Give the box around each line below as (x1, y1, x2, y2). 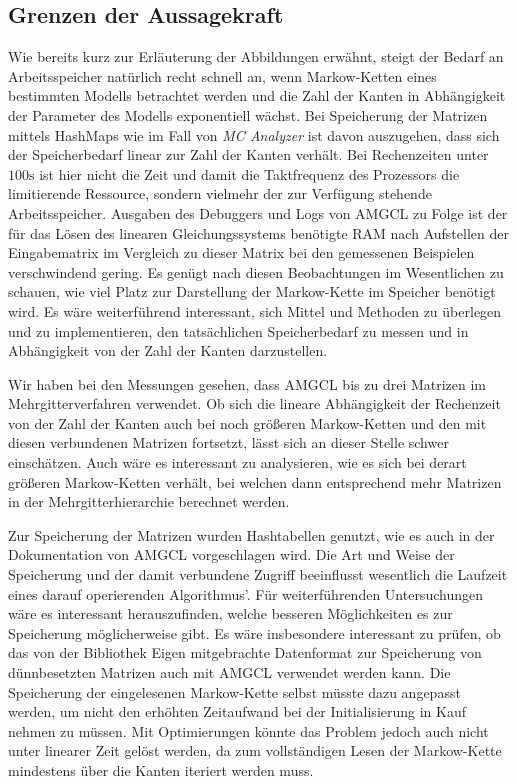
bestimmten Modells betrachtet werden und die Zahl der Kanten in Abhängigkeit (8, 85, 506, 106)
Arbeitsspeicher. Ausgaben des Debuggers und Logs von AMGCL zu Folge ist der (8, 202, 508, 223)
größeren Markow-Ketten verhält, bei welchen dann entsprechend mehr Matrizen (8, 471, 502, 492)
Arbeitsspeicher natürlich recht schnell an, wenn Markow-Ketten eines (8, 65, 437, 86)
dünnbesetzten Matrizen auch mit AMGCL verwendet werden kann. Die (8, 662, 451, 683)
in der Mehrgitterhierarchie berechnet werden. (8, 491, 290, 512)
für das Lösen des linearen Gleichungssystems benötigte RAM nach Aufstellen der (8, 222, 509, 243)
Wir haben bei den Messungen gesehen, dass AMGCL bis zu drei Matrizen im (8, 373, 487, 394)
